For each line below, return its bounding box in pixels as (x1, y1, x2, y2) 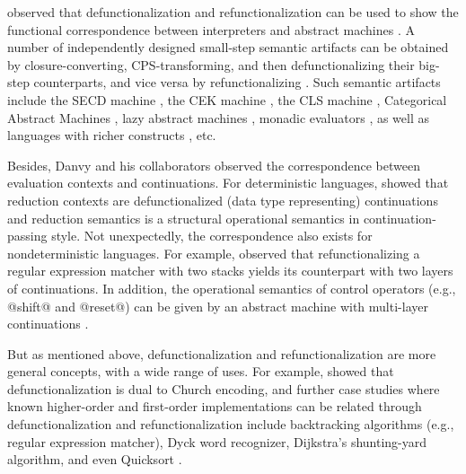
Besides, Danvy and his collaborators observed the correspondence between (7, 155, 420, 174)
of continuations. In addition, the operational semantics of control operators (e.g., (7, 278, 456, 297)
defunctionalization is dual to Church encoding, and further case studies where (7, 379, 440, 398)
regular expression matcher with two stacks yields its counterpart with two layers (7, 261, 453, 280)
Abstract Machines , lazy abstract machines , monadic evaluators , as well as (7, 108, 430, 127)
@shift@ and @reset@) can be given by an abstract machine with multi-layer (7, 296, 428, 315)
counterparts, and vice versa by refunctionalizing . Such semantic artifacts (33, 73, 441, 92)
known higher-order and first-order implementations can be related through (7, 397, 422, 416)
